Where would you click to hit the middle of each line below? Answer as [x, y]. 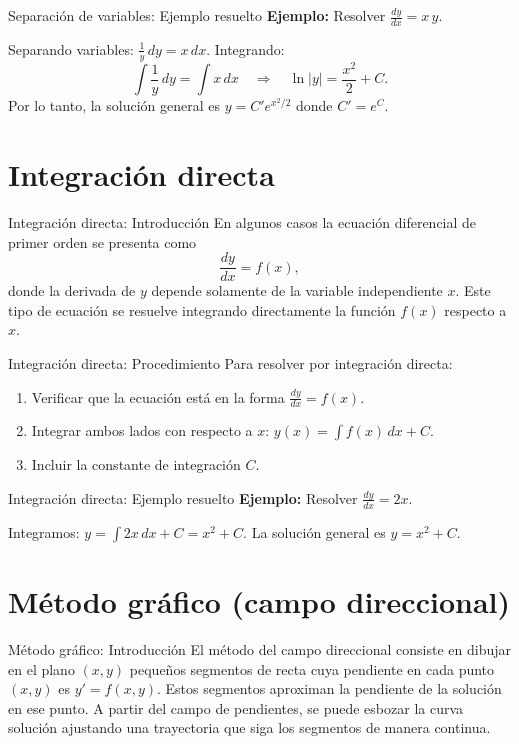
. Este [473, 290]
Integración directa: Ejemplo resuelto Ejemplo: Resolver [183, 497]
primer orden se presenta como [102, 241]
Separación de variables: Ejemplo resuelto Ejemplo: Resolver [197, 15]
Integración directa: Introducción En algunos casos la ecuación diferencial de [242, 221]
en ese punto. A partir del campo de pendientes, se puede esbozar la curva [236, 707]
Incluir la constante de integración [136, 464]
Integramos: [44, 531]
